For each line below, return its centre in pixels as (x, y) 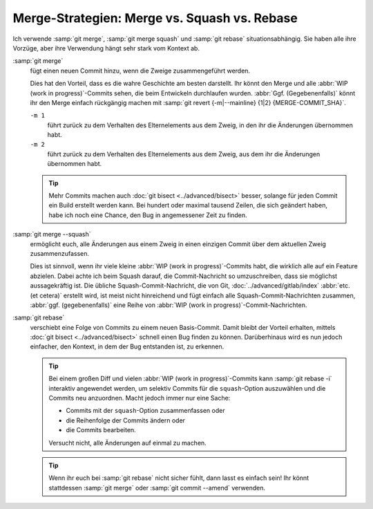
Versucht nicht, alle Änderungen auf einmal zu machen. (127, 443)
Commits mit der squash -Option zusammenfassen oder (145, 411)
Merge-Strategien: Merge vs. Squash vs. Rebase (155, 18)
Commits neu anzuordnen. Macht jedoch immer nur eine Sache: (140, 398)
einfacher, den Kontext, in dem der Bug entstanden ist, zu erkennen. (127, 346)
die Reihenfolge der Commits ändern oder (126, 420)
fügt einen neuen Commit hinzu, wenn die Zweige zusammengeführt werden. (140, 71)
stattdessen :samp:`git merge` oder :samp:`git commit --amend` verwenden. (157, 488)
